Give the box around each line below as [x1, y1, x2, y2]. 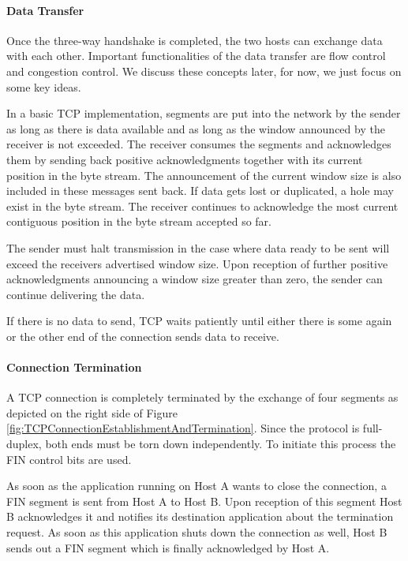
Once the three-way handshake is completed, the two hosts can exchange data [6, 32, 383, 48]
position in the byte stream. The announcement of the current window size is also [6, 166, 402, 183]
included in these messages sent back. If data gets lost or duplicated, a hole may [6, 182, 394, 199]
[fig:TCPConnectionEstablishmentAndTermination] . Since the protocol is [6, 420, 360, 436]
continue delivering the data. [6, 286, 145, 302]
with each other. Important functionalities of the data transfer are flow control [6, 47, 386, 64]
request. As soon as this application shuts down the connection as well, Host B [6, 524, 387, 540]
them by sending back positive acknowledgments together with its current [6, 151, 363, 167]
